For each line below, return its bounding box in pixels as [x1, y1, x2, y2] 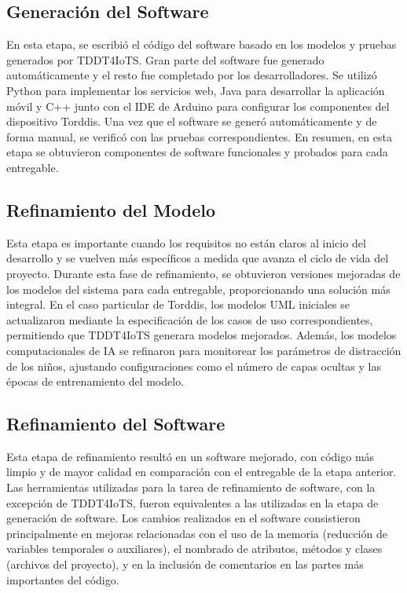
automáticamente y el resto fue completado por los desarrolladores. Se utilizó [6, 67, 377, 83]
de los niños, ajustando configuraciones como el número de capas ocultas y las [6, 357, 381, 374]
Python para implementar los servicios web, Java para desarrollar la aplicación [6, 82, 385, 98]
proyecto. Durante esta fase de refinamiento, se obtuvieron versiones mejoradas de [6, 265, 401, 281]
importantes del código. [6, 571, 119, 588]
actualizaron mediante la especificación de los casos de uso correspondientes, [6, 311, 373, 328]
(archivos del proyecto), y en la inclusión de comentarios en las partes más [6, 556, 364, 573]
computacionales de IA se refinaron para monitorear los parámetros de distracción [6, 342, 401, 358]
